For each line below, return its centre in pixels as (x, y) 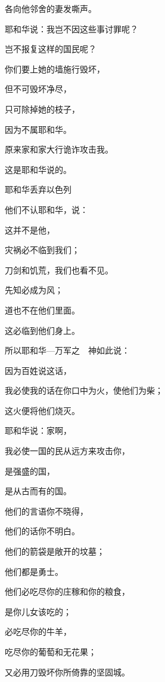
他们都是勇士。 (34, 571)
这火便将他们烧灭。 (42, 410)
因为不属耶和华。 (38, 129)
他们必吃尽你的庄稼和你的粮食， (67, 591)
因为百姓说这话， (38, 370)
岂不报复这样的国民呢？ (51, 49)
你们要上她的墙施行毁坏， (55, 68)
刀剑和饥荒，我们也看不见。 (59, 270)
